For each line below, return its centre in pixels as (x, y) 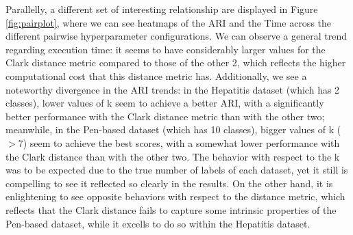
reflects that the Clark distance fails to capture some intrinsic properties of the (171, 209)
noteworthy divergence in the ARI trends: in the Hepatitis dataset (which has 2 (173, 89)
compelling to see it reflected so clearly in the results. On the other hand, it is (169, 183)
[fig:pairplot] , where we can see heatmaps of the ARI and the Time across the (169, 22)
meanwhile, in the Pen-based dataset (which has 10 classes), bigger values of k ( (173, 129)
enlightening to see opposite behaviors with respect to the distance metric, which (175, 196)
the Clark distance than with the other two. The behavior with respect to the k (173, 156)
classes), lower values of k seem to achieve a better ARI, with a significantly (165, 103)
